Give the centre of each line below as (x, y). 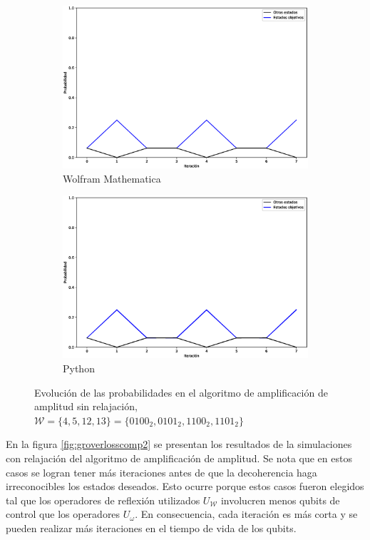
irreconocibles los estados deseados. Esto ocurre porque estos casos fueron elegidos (185, 486)
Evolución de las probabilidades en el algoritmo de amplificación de (181, 392)
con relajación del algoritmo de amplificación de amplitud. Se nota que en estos (179, 458)
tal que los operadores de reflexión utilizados (103, 500)
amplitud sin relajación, (86, 406)
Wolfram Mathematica (112, 178)
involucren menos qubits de (280, 500)
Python (79, 368)
